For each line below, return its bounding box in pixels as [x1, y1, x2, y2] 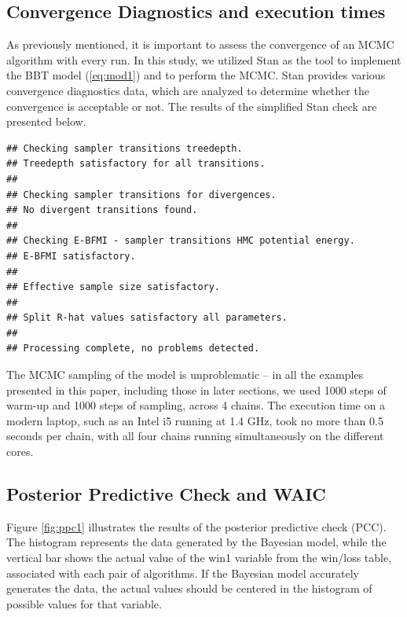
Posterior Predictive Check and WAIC [6, 482, 326, 506]
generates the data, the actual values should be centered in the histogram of [6, 580, 372, 597]
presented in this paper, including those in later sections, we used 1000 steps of [6, 381, 387, 398]
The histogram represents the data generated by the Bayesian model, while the [6, 534, 387, 550]
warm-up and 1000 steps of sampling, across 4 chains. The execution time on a [6, 397, 385, 413]
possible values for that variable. [6, 595, 162, 611]
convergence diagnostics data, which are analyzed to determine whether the [6, 82, 369, 98]
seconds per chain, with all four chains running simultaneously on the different [6, 428, 384, 444]
